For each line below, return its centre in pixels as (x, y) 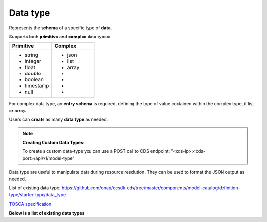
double (33, 74)
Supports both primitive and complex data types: (60, 37)
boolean (34, 80)
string (31, 55)
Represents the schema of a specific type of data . (61, 28)
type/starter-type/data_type (38, 195)
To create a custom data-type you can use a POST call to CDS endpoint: (96, 151)
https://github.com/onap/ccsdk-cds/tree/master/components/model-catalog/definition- (151, 188)
